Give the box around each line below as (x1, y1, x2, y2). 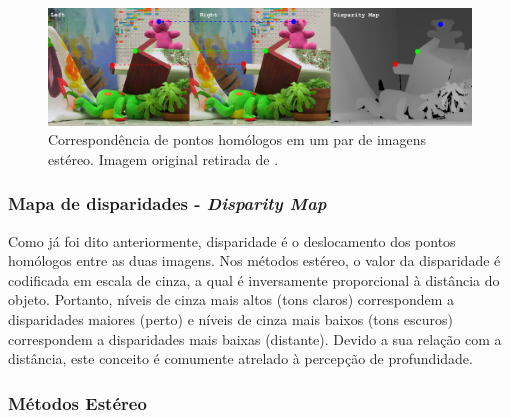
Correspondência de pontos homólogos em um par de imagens (48, 129, 427, 150)
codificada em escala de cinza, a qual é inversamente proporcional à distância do (8, 269, 500, 290)
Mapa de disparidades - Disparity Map (8, 191, 327, 216)
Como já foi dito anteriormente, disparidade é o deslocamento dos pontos (8, 230, 456, 251)
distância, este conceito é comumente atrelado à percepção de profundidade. (8, 348, 473, 369)
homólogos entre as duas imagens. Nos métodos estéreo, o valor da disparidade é (8, 250, 501, 271)
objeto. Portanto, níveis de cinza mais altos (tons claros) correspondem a (8, 289, 455, 310)
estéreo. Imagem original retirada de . (48, 148, 279, 169)
